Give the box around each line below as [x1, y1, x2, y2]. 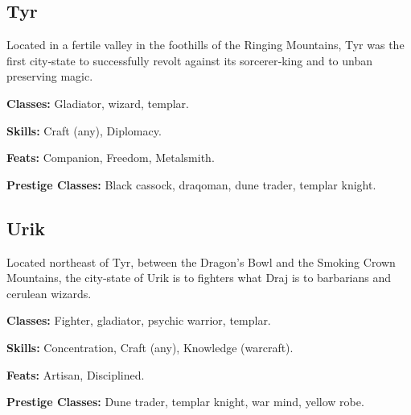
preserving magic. [6, 68, 93, 85]
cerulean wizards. [6, 284, 92, 301]
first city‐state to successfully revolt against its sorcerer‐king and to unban [6, 52, 373, 68]
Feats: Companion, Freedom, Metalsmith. [6, 149, 215, 166]
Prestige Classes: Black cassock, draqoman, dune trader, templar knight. [6, 176, 376, 193]
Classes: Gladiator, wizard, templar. [6, 94, 189, 111]
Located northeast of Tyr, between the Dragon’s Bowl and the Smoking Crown [6, 253, 396, 270]
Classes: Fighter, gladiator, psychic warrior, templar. [6, 312, 271, 329]
